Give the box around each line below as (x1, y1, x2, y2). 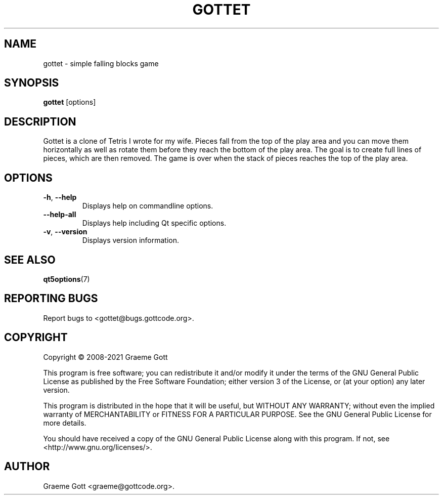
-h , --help (43, 193, 77, 202)
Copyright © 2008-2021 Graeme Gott (43, 352, 168, 361)
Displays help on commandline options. (82, 201, 213, 211)
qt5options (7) (43, 274, 90, 283)
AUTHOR (4, 460, 50, 473)
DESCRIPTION (4, 115, 76, 128)
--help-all (43, 210, 76, 219)
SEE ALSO (4, 253, 56, 266)
